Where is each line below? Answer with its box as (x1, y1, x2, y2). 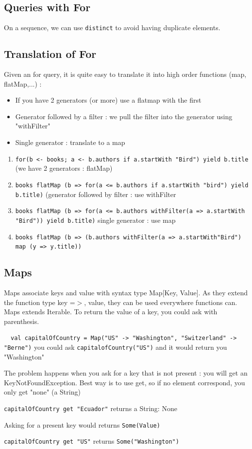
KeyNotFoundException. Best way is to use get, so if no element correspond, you (4, 377, 245, 387)
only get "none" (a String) (4, 387, 81, 397)
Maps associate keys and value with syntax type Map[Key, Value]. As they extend (4, 287, 248, 298)
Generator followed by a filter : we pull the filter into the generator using (15, 111, 233, 121)
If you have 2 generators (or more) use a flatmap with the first (15, 95, 202, 105)
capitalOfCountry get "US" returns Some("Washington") (4, 436, 179, 446)
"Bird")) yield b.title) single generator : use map (15, 215, 176, 225)
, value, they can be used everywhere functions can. (84, 297, 237, 307)
